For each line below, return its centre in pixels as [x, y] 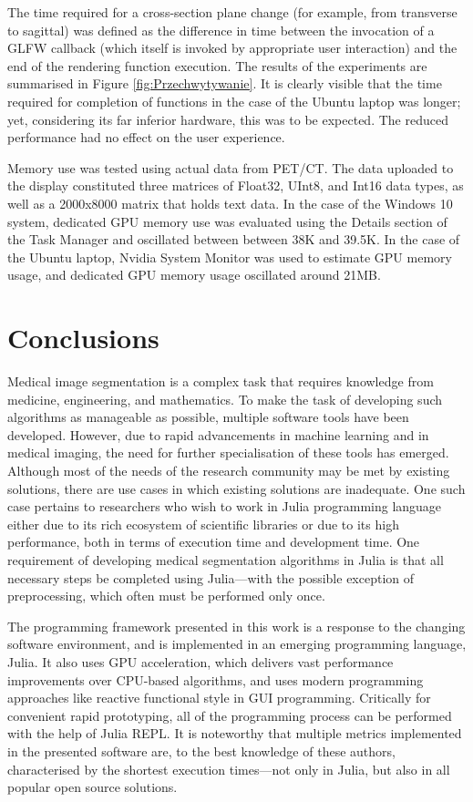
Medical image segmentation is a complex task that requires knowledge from [221, 381]
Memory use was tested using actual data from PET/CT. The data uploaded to [231, 167]
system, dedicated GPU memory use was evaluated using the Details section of [227, 221]
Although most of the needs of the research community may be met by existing [229, 470]
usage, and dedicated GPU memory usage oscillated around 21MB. [194, 275]
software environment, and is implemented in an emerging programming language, [237, 644]
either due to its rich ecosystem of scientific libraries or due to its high [203, 524]
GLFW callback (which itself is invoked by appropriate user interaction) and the [232, 48]
